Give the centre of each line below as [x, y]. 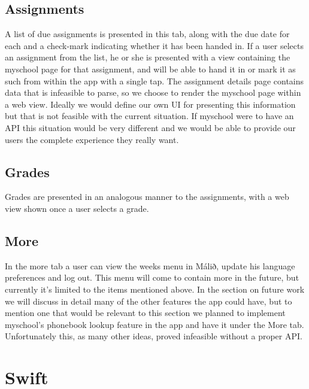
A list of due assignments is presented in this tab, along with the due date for [147, 34]
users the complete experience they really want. [92, 139]
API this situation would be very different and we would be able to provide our [150, 127]
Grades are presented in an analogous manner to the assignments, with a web [147, 197]
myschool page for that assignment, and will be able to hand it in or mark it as [150, 69]
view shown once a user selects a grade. [77, 208]
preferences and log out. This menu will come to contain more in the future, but [152, 277]
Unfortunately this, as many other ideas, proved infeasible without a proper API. [154, 336]
